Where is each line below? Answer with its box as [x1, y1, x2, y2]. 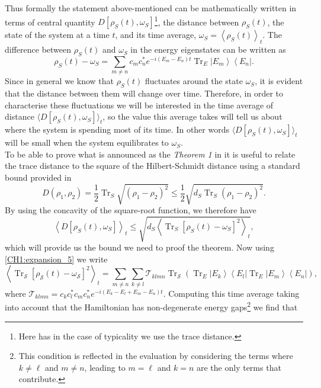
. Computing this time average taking [163, 287, 300, 299]
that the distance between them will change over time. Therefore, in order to [5, 87, 284, 100]
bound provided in [5, 171, 72, 184]
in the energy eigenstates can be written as [130, 43, 286, 56]
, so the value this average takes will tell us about [102, 110, 283, 123]
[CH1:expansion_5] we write [5, 252, 108, 265]
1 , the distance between [154, 14, 239, 28]
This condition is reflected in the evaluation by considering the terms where [18, 349, 293, 362]
